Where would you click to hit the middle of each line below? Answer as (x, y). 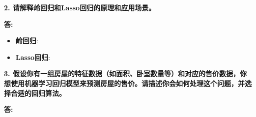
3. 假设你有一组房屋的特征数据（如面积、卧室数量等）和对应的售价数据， (122, 73)
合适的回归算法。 (38, 93)
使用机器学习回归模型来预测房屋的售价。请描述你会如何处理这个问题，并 (128, 83)
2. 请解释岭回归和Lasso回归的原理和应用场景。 (80, 7)
